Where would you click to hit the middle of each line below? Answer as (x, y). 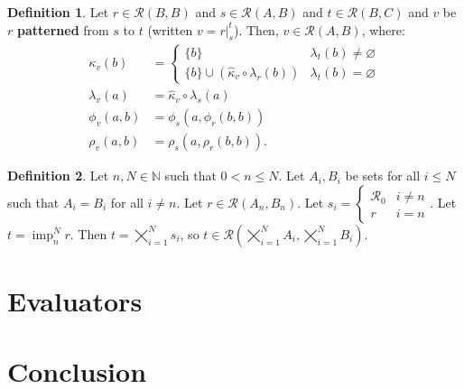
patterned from (63, 29)
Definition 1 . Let (58, 12)
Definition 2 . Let (58, 176)
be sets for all (383, 176)
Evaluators (75, 301)
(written (170, 29)
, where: (383, 29)
